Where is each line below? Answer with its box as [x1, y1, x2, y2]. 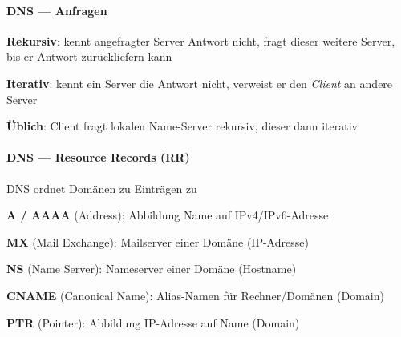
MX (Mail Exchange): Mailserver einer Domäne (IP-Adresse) [6, 233, 309, 250]
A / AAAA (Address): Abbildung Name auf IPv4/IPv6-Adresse [6, 207, 329, 223]
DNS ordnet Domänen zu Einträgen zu [6, 179, 197, 196]
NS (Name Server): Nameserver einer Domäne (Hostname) [6, 260, 297, 277]
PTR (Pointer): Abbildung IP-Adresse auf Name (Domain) [6, 314, 300, 331]
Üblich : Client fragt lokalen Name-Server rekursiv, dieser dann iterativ [6, 118, 358, 134]
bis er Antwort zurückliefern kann [6, 48, 172, 65]
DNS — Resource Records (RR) [6, 149, 190, 166]
